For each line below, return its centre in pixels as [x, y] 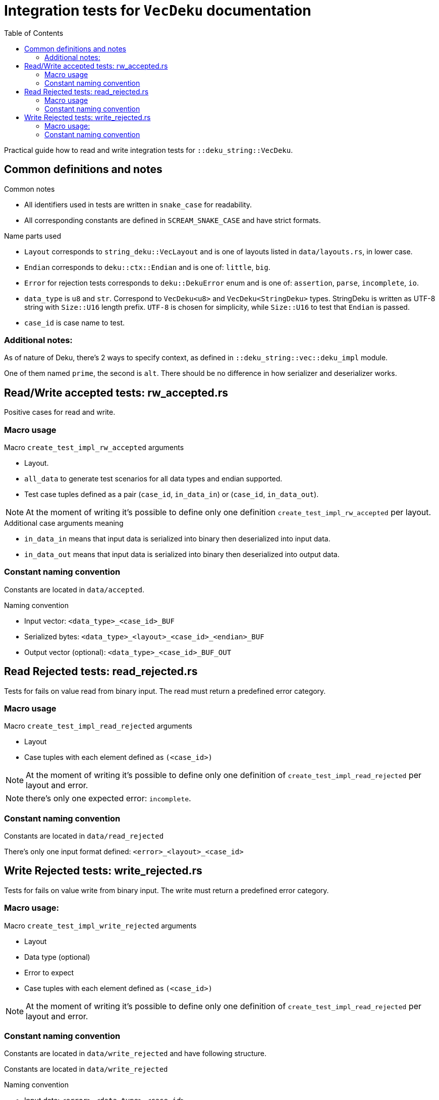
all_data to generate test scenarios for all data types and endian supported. [153, 478]
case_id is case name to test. [75, 322]
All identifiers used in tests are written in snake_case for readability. [138, 204]
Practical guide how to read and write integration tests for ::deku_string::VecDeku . [149, 150]
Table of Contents [34, 33]
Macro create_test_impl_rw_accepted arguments [94, 447]
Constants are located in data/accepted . [74, 589]
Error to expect [49, 972]
